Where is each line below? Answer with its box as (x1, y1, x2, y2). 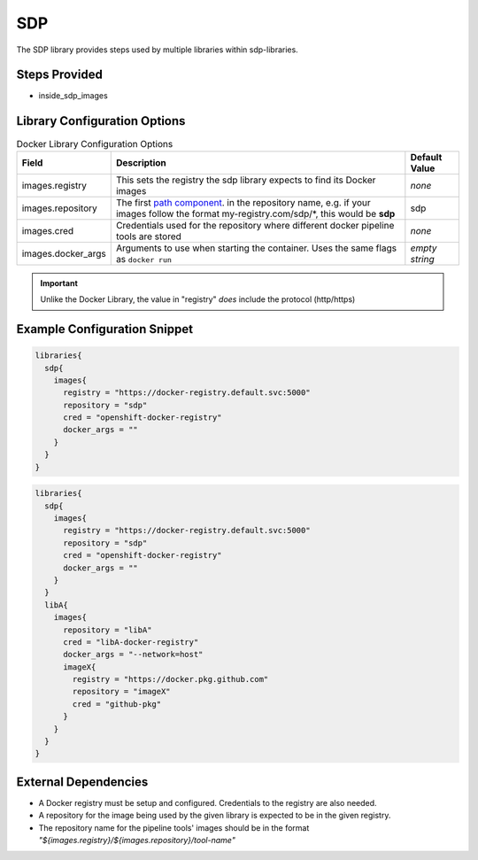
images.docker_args (21, 247, 106, 260)
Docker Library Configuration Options (16, 137, 173, 150)
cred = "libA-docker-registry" (63, 637, 199, 647)
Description (115, 156, 167, 168)
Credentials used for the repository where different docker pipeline (115, 219, 395, 231)
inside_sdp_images (38, 90, 108, 101)
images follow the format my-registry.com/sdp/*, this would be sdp (115, 207, 396, 220)
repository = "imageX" (72, 686, 172, 697)
